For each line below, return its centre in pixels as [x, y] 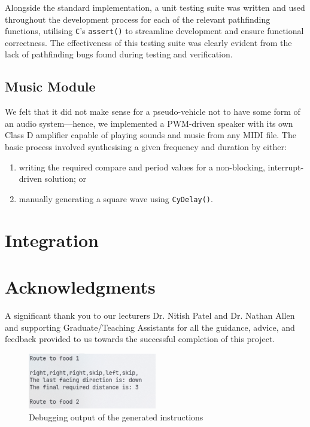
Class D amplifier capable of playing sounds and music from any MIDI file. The [151, 135]
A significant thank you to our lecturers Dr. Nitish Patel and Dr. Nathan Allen [150, 315]
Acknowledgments [80, 287]
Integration [52, 240]
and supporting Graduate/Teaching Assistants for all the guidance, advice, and [150, 327]
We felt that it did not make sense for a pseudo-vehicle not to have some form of [153, 112]
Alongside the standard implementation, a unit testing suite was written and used [155, 7]
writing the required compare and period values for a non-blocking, [142, 167]
